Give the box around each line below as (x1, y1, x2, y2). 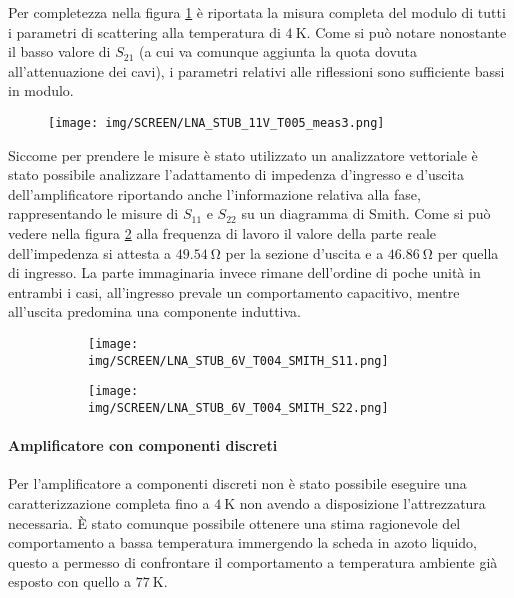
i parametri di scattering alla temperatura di (8, 21, 281, 42)
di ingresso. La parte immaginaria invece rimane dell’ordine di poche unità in (8, 262, 481, 283)
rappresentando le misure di (8, 203, 179, 224)
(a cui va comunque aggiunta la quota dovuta (138, 41, 418, 62)
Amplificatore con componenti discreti (8, 435, 278, 456)
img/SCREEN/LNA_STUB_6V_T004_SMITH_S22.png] (88, 400, 389, 415)
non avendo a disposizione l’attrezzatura (239, 492, 486, 513)
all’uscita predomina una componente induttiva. (8, 301, 301, 322)
